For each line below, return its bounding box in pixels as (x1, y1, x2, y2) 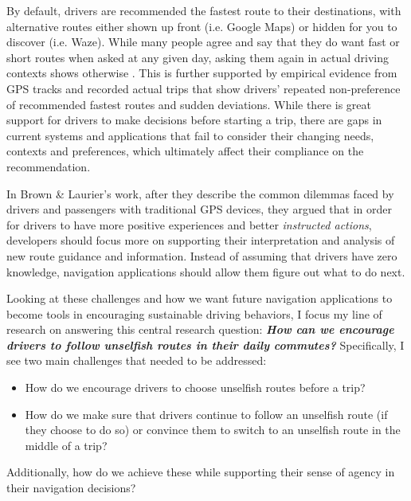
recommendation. (6, 158, 91, 174)
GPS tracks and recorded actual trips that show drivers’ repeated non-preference (6, 80, 401, 96)
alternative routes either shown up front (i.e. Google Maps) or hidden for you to (6, 18, 397, 34)
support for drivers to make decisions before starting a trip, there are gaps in (6, 112, 382, 128)
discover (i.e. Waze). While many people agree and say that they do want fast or (6, 33, 400, 50)
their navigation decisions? (6, 479, 136, 496)
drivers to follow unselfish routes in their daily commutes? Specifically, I (6, 336, 405, 353)
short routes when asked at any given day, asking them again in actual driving (6, 49, 389, 65)
